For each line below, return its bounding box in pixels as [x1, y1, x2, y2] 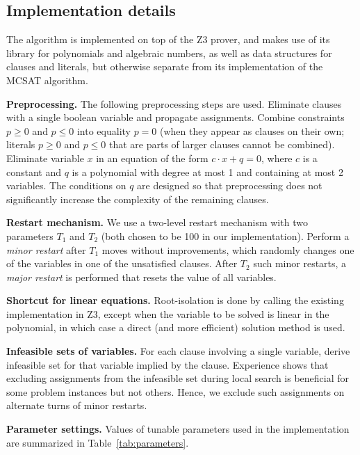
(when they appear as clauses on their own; [160, 123, 345, 138]
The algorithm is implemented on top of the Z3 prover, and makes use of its [6, 32, 330, 47]
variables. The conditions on [6, 178, 126, 193]
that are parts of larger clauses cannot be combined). [108, 137, 335, 152]
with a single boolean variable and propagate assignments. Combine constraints [6, 110, 345, 125]
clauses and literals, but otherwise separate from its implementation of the [6, 59, 323, 74]
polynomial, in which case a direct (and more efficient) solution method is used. [6, 320, 345, 335]
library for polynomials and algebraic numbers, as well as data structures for [6, 45, 332, 60]
